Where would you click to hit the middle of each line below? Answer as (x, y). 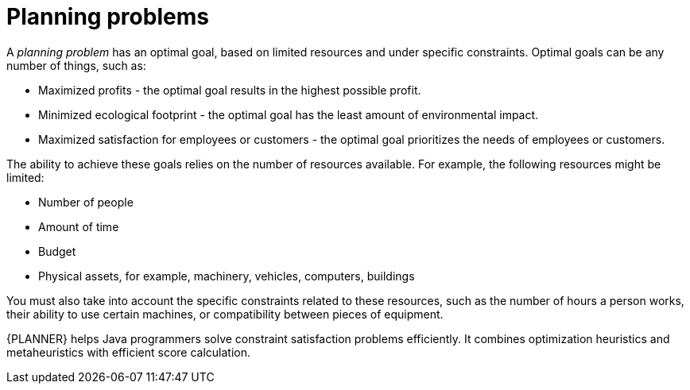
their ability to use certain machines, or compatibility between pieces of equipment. (225, 314)
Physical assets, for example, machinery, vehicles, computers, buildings (227, 276)
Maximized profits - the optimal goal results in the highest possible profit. (230, 90)
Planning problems (108, 17)
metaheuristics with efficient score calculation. (128, 352)
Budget (57, 251)
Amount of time (79, 226)
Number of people (86, 202)
